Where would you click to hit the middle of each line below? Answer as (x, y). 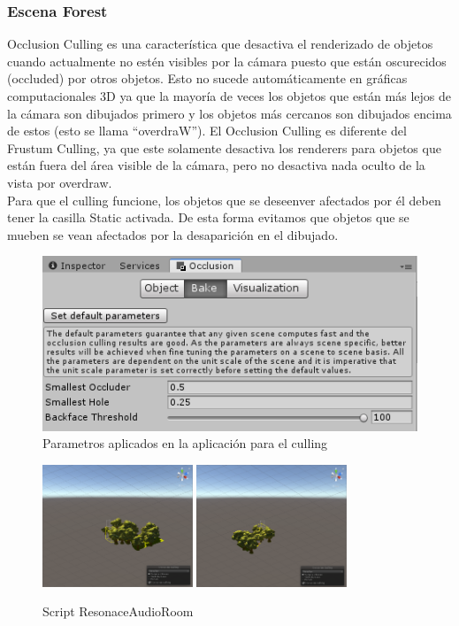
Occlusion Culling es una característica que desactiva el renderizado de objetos (220, 44)
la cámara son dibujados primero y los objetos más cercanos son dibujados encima (229, 113)
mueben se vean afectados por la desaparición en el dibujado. (173, 234)
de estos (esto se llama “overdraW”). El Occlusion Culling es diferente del (207, 131)
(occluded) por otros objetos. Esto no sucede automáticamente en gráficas (207, 78)
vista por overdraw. (60, 182)
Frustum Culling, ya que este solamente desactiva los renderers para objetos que (224, 147)
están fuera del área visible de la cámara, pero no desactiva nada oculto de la (216, 165)
